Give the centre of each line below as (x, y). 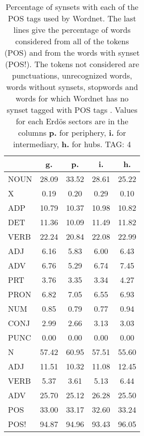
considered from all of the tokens (72, 41)
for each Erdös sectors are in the (72, 121)
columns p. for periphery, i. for (72, 132)
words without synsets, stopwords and (72, 87)
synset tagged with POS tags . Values (72, 110)
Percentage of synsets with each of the (72, 7)
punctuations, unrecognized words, (72, 75)
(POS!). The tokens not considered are (72, 64)
